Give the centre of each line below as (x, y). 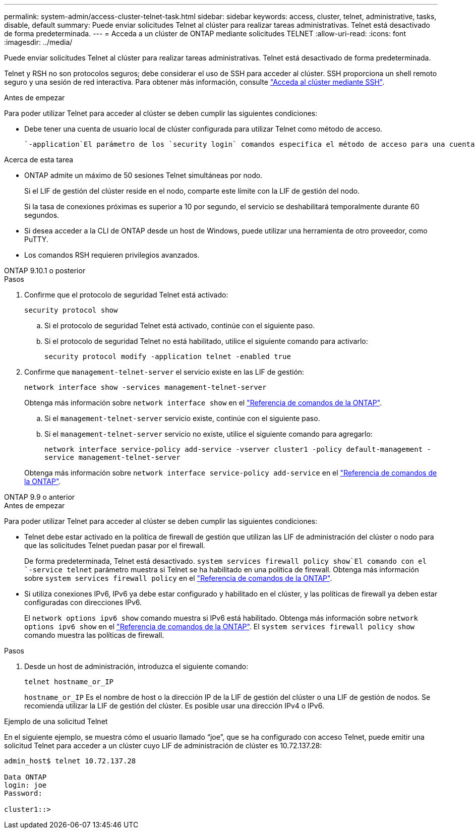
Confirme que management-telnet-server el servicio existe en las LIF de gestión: (164, 372)
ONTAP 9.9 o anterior (40, 497)
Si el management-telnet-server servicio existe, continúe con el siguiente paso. (182, 418)
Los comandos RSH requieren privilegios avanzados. (112, 255)
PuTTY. (36, 239)
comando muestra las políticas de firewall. (94, 635)
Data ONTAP (25, 777)
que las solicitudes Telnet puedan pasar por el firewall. (115, 545)
